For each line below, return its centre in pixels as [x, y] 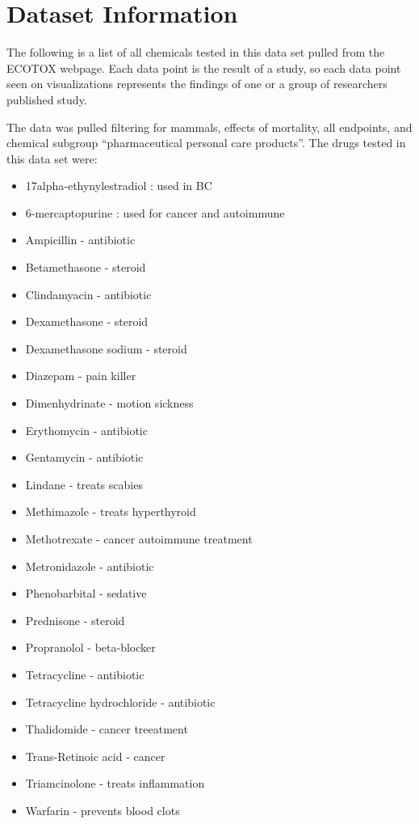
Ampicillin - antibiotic [80, 240]
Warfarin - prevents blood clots [103, 810]
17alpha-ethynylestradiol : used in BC [119, 186]
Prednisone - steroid [75, 620]
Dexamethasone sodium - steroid [106, 348]
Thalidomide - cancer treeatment [107, 729]
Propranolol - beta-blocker [90, 647]
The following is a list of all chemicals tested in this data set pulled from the [196, 52]
